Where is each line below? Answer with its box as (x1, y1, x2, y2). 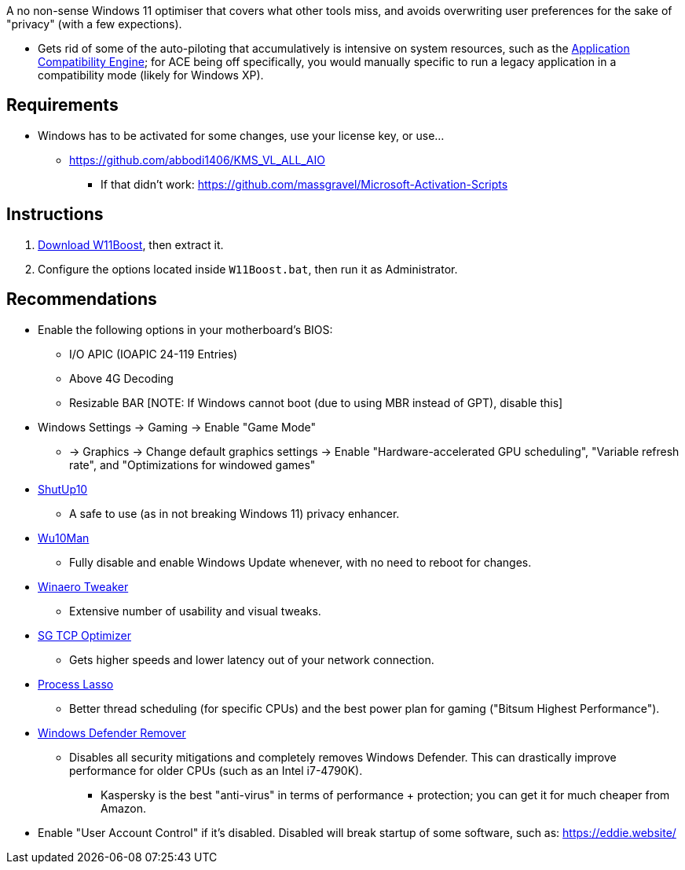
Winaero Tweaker (38, 579, 129, 593)
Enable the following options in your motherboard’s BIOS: (38, 322, 333, 336)
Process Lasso (38, 677, 114, 691)
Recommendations (6, 289, 157, 310)
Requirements (6, 95, 119, 116)
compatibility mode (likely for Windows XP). (38, 68, 264, 82)
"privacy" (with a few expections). (6, 17, 182, 31)
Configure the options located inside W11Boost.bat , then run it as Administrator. (38, 262, 458, 276)
